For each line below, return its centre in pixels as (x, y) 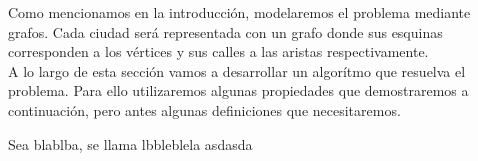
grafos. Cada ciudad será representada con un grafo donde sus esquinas (225, 31)
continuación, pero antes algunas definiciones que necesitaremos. (204, 109)
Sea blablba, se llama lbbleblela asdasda (130, 143)
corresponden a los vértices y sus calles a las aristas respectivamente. (218, 51)
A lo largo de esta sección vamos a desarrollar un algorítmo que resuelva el (237, 70)
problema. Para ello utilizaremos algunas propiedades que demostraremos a (238, 90)
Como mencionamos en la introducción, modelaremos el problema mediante (239, 12)
